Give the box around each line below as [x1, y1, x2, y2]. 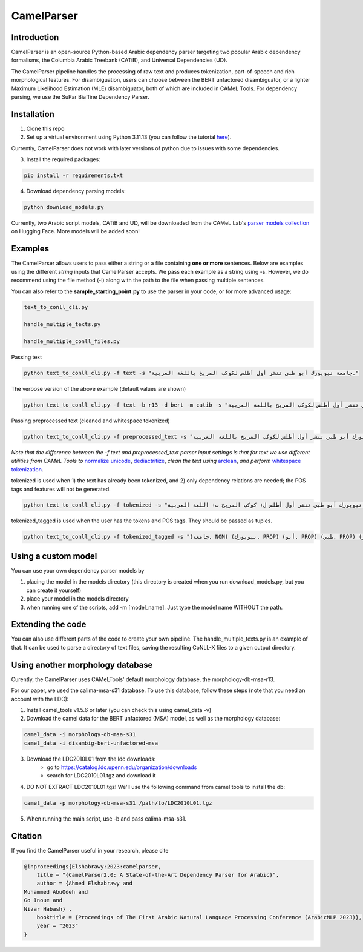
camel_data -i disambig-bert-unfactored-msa [24, 739, 159, 747]
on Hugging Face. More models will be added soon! [11, 228, 140, 235]
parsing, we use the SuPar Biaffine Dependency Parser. [11, 93, 149, 101]
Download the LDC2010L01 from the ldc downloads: [26, 755, 156, 762]
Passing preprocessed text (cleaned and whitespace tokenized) [11, 417, 171, 424]
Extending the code [11, 619, 87, 630]
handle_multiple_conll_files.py [24, 338, 120, 345]
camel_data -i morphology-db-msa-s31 [24, 731, 136, 738]
